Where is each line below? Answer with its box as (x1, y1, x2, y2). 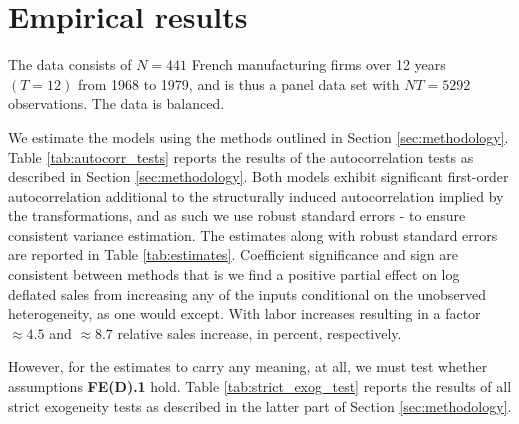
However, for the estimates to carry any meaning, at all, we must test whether (8, 356, 488, 377)
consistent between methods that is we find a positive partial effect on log (8, 264, 460, 285)
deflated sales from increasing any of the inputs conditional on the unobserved (8, 283, 487, 304)
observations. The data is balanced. (8, 93, 225, 114)
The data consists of (8, 54, 132, 75)
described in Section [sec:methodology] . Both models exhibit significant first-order (8, 166, 509, 187)
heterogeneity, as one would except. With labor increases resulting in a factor (8, 303, 481, 324)
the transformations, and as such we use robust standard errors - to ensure (8, 205, 466, 226)
